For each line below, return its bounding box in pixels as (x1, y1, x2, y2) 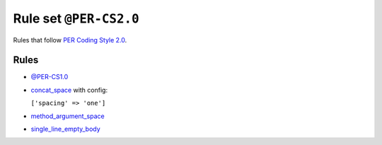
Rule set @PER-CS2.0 (13, 11, 139, 26)
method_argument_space (30, 112, 105, 120)
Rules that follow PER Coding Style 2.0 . (13, 35, 127, 44)
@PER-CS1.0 (30, 73, 69, 81)
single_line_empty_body (30, 124, 100, 134)
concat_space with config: (30, 86, 108, 94)
